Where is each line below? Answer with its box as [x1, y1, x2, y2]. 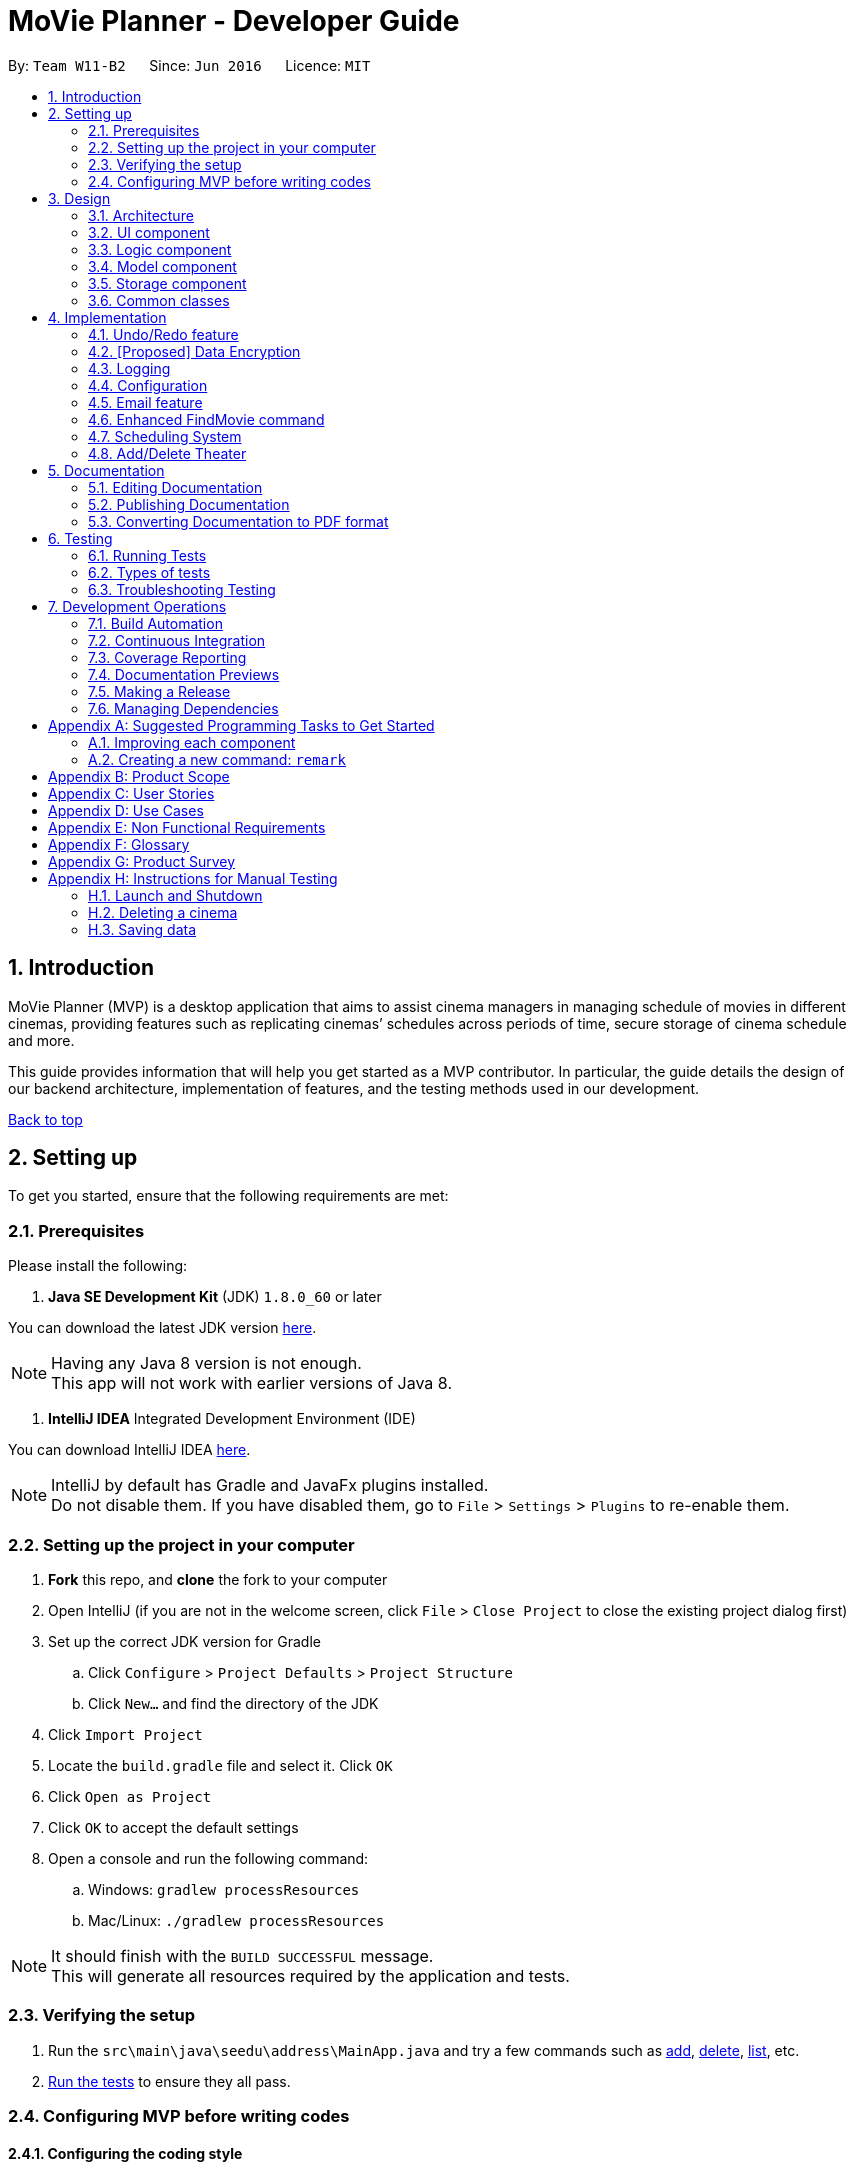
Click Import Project [48, 1725, 203, 1743]
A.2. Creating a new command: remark [88, 750, 346, 768]
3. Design [48, 189, 111, 207]
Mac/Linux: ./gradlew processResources [88, 1911, 385, 1929]
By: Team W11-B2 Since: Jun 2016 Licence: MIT [8, 56, 371, 74]
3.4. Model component [88, 257, 237, 275]
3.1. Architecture [88, 206, 194, 224]
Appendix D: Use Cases [48, 801, 204, 819]
